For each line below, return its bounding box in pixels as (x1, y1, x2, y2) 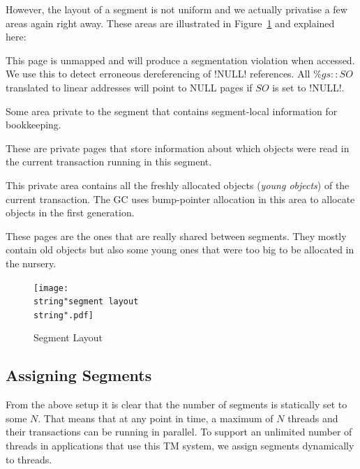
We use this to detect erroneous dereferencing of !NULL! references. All (6, 66, 310, 81)
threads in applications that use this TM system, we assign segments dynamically (6, 438, 354, 453)
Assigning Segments (6, 364, 152, 386)
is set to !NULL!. (272, 80, 345, 94)
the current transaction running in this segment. (6, 154, 212, 169)
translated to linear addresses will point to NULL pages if (6, 80, 253, 94)
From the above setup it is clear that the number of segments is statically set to (6, 397, 347, 412)
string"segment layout (33, 297, 139, 307)
